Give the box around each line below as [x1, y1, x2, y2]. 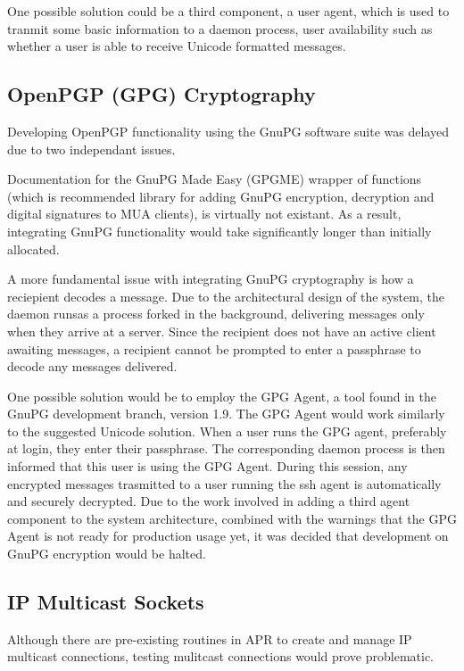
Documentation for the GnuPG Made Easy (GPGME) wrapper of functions [7, 170, 422, 188]
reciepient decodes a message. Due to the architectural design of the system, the [7, 286, 444, 305]
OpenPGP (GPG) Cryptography [7, 80, 316, 108]
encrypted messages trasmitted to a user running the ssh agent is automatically [7, 474, 442, 493]
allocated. [7, 239, 60, 258]
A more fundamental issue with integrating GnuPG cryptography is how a [7, 269, 414, 288]
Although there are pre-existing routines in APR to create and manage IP [7, 629, 412, 648]
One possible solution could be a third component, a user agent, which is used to [7, 2, 450, 20]
